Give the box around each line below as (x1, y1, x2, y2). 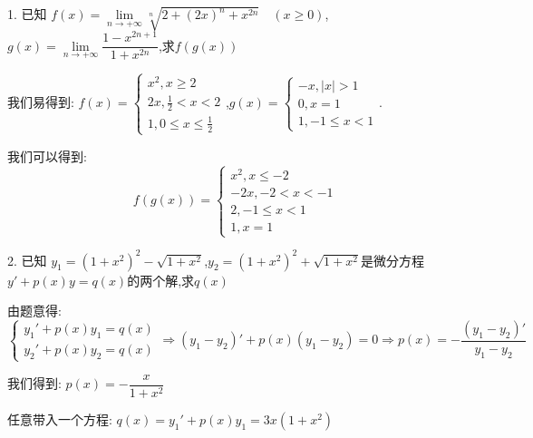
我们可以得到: (7, 146, 87, 165)
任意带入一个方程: (7, 409, 112, 428)
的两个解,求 (127, 270, 195, 289)
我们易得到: (7, 92, 74, 112)
